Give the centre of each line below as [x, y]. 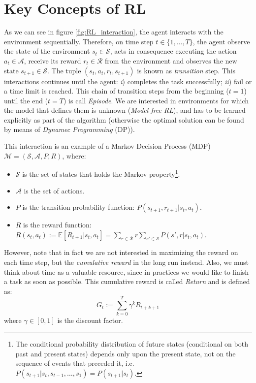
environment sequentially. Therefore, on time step [79, 41]
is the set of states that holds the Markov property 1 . [101, 173]
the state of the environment [47, 51]
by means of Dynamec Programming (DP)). [69, 129]
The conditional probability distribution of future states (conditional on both [132, 344]
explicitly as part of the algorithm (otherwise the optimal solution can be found [124, 119]
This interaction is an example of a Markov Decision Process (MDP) [107, 146]
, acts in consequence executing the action [173, 51]
